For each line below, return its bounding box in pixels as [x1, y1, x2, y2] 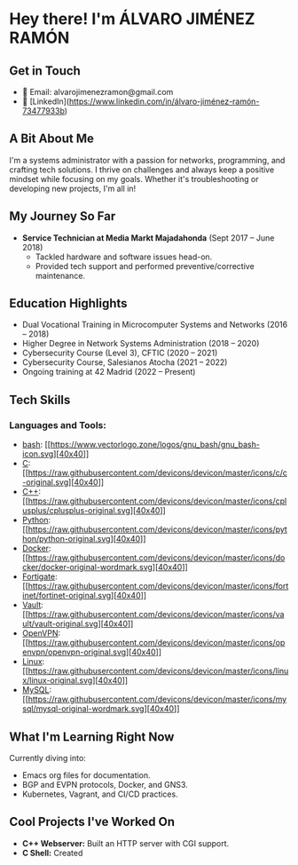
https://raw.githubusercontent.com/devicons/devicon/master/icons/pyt [27, 524, 288, 535]
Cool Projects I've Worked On [9, 814, 176, 829]
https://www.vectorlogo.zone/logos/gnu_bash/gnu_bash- [50, 440, 260, 450]
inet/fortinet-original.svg [21, 591, 112, 601]
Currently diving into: [9, 752, 86, 763]
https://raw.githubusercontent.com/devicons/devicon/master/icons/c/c [27, 467, 288, 479]
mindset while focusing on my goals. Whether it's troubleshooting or [9, 173, 259, 184]
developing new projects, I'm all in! [9, 183, 137, 194]
